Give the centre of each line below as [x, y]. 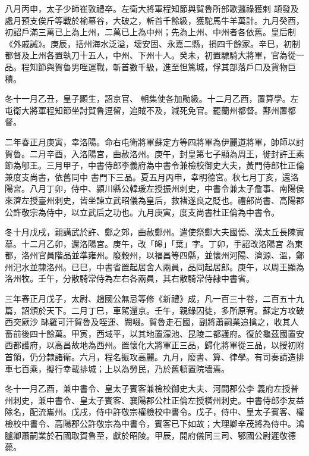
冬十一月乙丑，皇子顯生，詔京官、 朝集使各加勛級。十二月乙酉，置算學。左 [152, 99]
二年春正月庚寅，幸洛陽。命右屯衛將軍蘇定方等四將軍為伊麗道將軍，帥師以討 [154, 141]
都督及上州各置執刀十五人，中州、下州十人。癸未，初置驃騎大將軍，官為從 [150, 55]
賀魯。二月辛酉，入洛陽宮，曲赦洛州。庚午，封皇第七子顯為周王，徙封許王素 [154, 153]
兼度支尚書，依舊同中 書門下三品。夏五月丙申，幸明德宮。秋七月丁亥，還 [148, 177]
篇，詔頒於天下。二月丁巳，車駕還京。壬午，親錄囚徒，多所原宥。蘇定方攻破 [154, 310]
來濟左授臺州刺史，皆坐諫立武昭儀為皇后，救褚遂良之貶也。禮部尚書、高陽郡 [154, 200]
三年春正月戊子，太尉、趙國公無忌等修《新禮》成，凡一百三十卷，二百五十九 [154, 299]
